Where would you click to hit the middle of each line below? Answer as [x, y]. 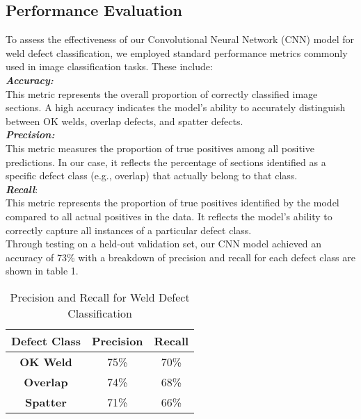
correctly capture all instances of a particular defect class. [129, 230]
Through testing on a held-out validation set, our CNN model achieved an [164, 244]
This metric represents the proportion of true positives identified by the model [173, 203]
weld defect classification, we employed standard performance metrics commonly [177, 52]
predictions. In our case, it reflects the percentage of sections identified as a [166, 162]
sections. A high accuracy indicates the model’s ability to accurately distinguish [176, 107]
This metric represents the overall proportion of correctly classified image [162, 93]
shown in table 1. [42, 271]
